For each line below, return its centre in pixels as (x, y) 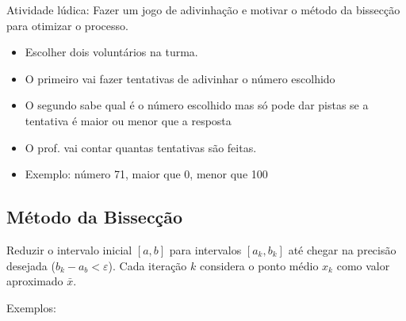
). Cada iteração (147, 265)
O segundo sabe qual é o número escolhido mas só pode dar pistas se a (197, 105)
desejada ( (31, 265)
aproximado (35, 281)
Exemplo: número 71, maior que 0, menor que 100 (146, 174)
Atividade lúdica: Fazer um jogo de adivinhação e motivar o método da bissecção (203, 10)
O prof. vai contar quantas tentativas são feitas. (141, 147)
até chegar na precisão (342, 249)
